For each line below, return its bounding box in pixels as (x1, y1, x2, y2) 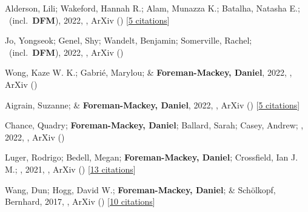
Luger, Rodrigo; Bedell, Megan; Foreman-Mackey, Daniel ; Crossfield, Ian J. (5, 151, 298, 164)
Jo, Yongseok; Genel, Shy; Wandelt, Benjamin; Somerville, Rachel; (5, 34, 252, 47)
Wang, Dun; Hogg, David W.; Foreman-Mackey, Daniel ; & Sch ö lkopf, (5, 183, 276, 196)
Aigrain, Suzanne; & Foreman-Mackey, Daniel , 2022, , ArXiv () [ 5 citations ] (5, 98, 300, 111)
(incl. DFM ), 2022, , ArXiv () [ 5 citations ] (8, 13, 170, 26)
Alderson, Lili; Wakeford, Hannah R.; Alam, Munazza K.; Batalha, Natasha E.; (5, 2, 300, 14)
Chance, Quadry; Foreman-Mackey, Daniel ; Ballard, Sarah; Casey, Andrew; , (5, 119, 304, 131)
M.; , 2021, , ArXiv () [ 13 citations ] (5, 162, 136, 175)
